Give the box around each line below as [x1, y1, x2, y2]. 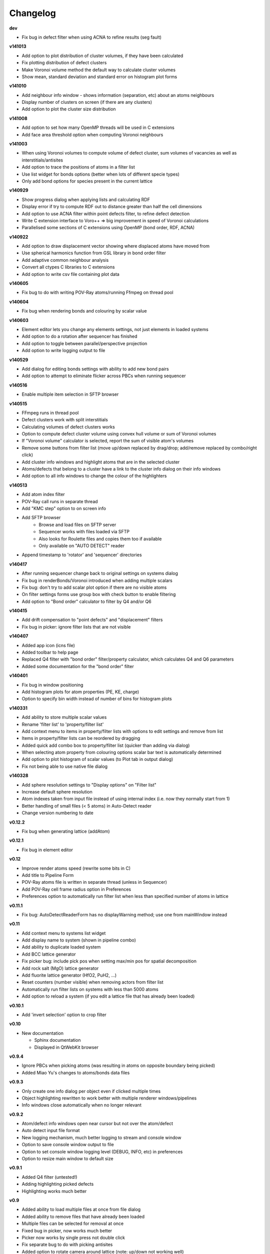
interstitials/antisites [21, 157, 63, 163]
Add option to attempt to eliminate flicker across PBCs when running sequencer [21, 373, 186, 379]
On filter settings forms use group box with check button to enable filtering [21, 591, 176, 597]
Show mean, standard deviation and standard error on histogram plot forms [21, 73, 177, 80]
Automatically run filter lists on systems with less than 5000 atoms [21, 986, 158, 992]
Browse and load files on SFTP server [38, 522, 116, 528]
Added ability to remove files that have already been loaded [21, 1213, 145, 1219]
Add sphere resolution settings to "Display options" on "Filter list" [21, 781, 157, 788]
